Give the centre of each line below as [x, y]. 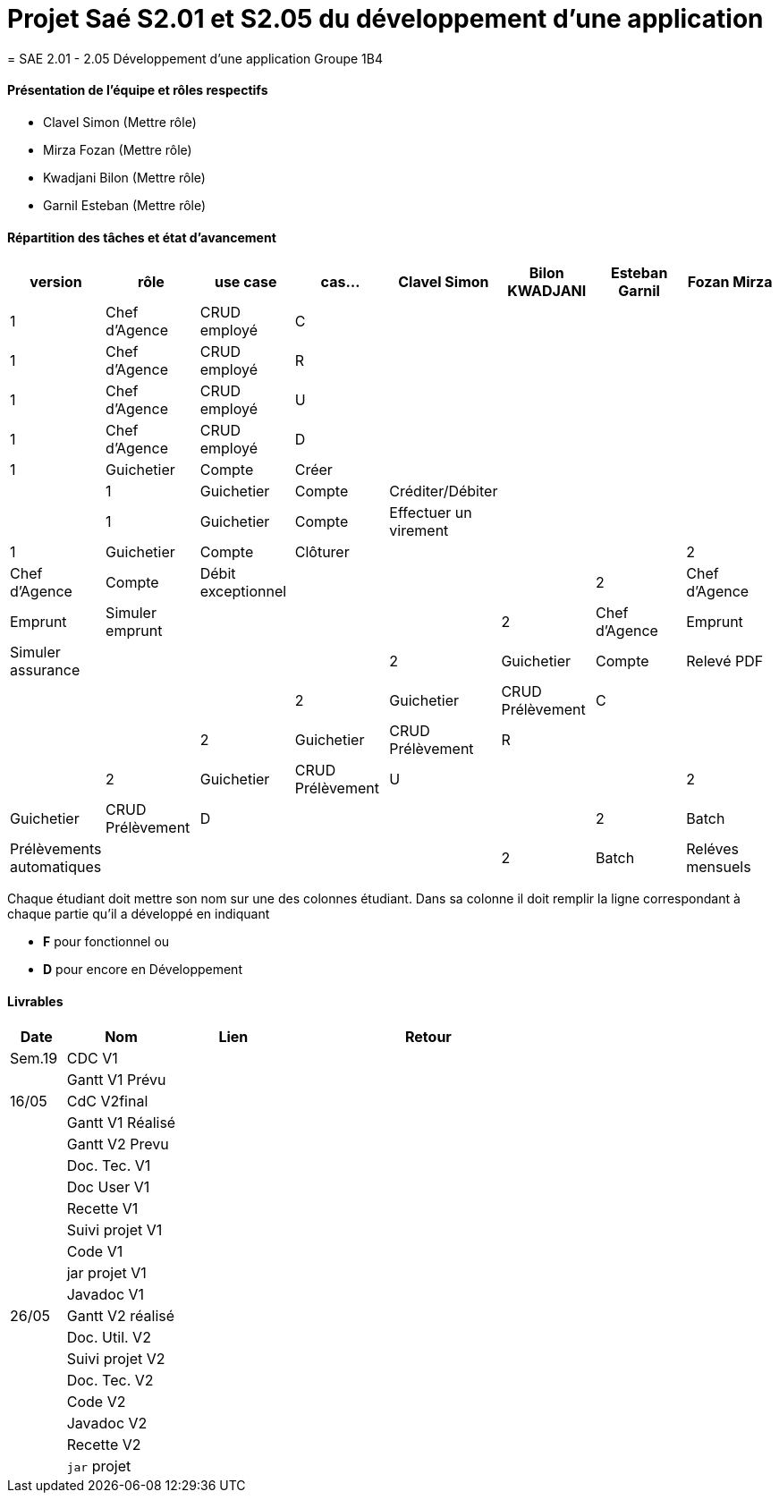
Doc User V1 [108, 1187]
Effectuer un [431, 513]
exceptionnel [243, 592]
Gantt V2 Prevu [118, 1144]
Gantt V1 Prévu [116, 1080]
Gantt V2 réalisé [121, 1316]
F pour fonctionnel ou [106, 942]
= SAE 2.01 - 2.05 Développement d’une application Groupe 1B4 [195, 58]
